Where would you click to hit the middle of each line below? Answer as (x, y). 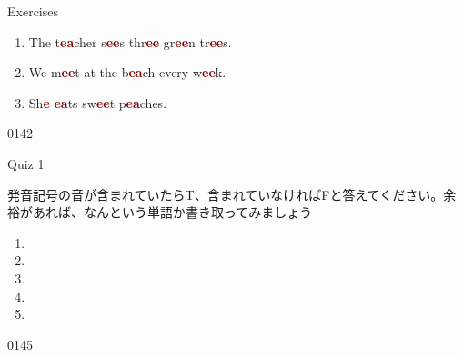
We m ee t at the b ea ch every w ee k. (127, 72)
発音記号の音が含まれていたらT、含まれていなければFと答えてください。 (226, 194)
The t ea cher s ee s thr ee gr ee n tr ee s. (130, 41)
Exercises (33, 11)
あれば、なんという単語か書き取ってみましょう (172, 212)
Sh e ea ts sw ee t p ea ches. (98, 102)
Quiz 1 (26, 163)
